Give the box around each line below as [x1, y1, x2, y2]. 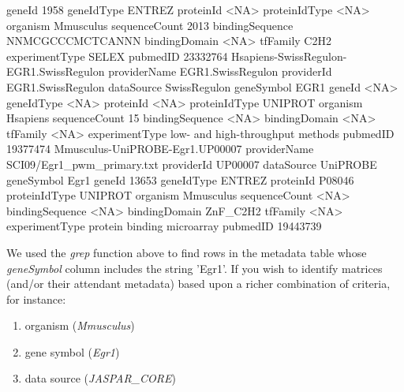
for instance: [6, 290, 66, 307]
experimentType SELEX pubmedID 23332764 [6, 47, 228, 64]
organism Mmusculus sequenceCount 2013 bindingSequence [6, 17, 294, 33]
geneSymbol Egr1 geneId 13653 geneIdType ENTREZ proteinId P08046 [6, 171, 354, 188]
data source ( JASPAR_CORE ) [24, 370, 176, 386]
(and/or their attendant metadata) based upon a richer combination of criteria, [6, 275, 391, 292]
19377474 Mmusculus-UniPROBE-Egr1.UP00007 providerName [6, 140, 314, 157]
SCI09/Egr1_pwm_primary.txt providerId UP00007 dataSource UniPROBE [6, 155, 377, 172]
